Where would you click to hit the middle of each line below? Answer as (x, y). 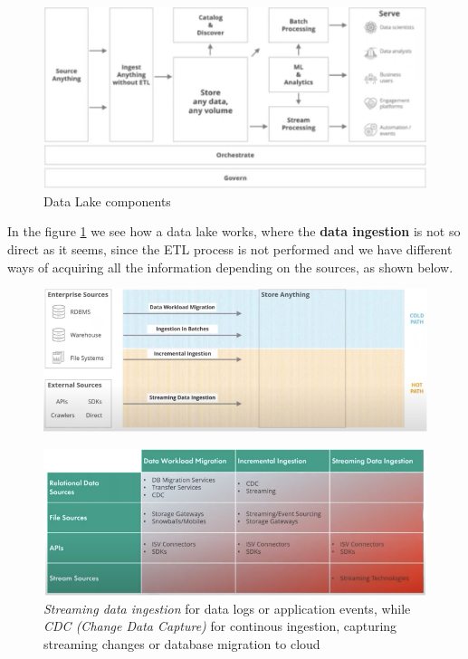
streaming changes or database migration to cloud (182, 644)
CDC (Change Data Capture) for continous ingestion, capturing (220, 626)
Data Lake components (107, 201)
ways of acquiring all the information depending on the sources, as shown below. (230, 267)
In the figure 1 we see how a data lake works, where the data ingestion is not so (234, 231)
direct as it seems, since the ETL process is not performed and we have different (230, 248)
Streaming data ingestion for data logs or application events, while (227, 608)
